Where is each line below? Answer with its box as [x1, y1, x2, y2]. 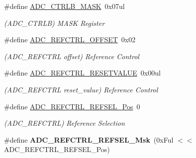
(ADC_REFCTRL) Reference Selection [4, 118, 125, 128]
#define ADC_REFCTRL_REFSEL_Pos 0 [4, 101, 140, 111]
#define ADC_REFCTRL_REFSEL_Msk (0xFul [4, 134, 174, 145]
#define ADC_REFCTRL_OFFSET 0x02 [4, 34, 136, 45]
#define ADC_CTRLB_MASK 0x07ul [4, 1, 125, 11]
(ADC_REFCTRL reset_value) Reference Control [4, 84, 158, 94]
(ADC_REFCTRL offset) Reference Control [4, 51, 139, 61]
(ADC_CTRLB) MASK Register [4, 17, 105, 28]
